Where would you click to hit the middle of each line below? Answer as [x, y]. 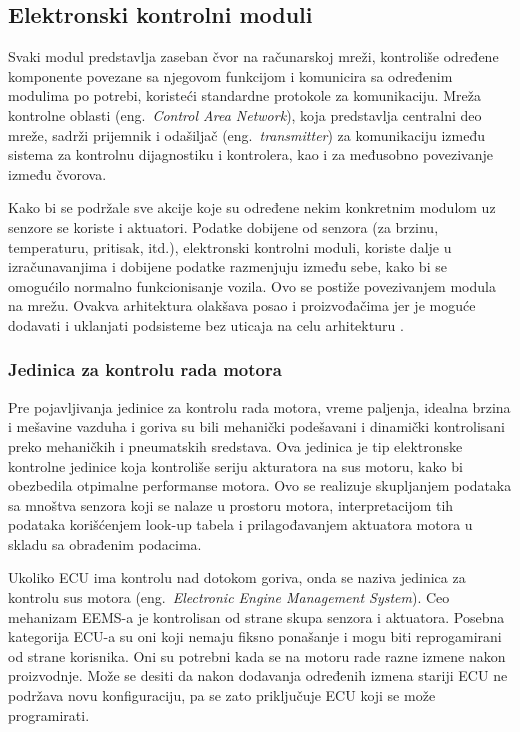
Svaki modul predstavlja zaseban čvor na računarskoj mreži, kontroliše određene [253, 56]
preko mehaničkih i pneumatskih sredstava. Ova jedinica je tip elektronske [235, 445]
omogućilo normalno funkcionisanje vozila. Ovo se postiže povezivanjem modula [252, 285]
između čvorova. [57, 173]
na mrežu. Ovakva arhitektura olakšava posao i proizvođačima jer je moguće [242, 305]
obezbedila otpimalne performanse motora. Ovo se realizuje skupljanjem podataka [260, 485]
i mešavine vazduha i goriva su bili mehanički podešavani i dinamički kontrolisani [257, 426]
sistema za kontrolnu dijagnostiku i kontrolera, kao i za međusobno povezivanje [250, 154]
